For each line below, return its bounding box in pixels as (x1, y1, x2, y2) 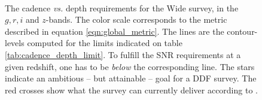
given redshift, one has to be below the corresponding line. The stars (5, 60, 255, 72)
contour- (227, 25, 258, 37)
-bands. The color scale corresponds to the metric (45, 13, 227, 26)
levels (5, 37, 25, 49)
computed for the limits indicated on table (27, 37, 182, 49)
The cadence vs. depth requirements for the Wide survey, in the (5, 1, 239, 14)
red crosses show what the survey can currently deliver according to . (5, 83, 258, 96)
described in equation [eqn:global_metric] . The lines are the (5, 25, 224, 37)
